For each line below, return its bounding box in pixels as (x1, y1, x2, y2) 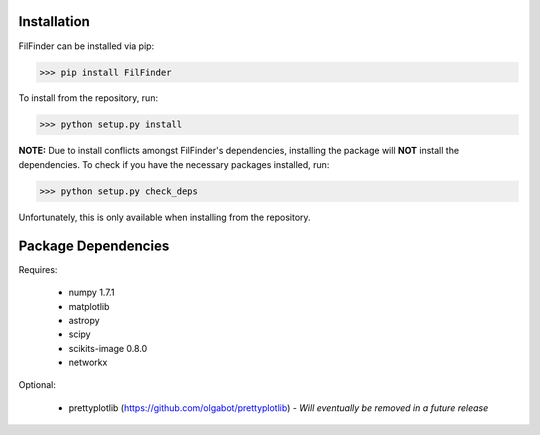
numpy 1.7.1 (68, 286, 115, 299)
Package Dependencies (18, 237, 170, 254)
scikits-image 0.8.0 (68, 342, 148, 354)
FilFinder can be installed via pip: (18, 40, 155, 52)
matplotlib (68, 300, 110, 312)
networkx (68, 356, 108, 369)
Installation (18, 13, 90, 30)
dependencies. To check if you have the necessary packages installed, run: (18, 158, 330, 170)
